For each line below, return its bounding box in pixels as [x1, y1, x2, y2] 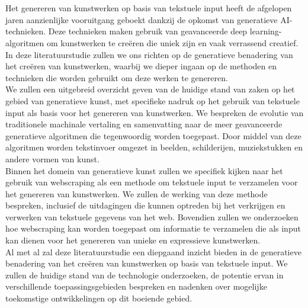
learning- [249, 25, 282, 37]
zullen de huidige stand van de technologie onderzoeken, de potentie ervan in [5, 268, 284, 281]
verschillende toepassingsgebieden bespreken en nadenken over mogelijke [5, 280, 267, 293]
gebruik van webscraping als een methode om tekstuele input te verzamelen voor [5, 176, 298, 188]
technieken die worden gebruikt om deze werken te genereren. [5, 71, 228, 84]
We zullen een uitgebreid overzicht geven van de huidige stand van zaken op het [5, 83, 295, 95]
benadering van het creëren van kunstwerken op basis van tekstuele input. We [5, 257, 288, 269]
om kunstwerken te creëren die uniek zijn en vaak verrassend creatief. [47, 36, 299, 49]
